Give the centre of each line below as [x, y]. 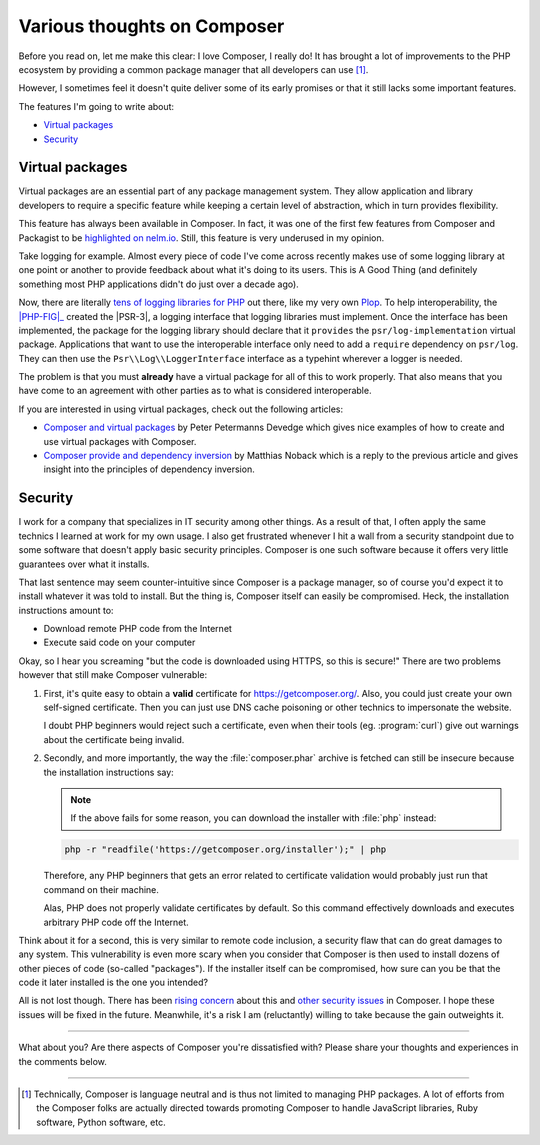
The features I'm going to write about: [96, 106]
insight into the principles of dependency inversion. [149, 469]
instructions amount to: [66, 610]
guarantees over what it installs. [84, 564]
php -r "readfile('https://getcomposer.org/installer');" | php [225, 849]
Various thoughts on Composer [151, 26]
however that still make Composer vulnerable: [113, 675]
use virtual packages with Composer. [120, 441]
